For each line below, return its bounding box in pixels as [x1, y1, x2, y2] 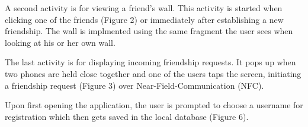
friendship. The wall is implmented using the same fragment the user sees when [5, 25, 293, 37]
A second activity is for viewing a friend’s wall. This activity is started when [5, 2, 283, 14]
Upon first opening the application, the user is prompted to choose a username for [5, 99, 303, 111]
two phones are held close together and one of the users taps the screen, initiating [5, 67, 301, 79]
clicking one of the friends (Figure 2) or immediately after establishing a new [5, 13, 284, 25]
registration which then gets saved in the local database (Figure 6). [5, 110, 249, 122]
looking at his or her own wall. [5, 36, 115, 48]
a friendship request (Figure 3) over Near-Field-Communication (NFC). [5, 79, 264, 91]
